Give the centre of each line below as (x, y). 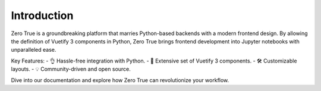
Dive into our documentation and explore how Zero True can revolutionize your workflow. (120, 80)
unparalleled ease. (34, 50)
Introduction (42, 15)
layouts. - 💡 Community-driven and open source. (71, 69)
